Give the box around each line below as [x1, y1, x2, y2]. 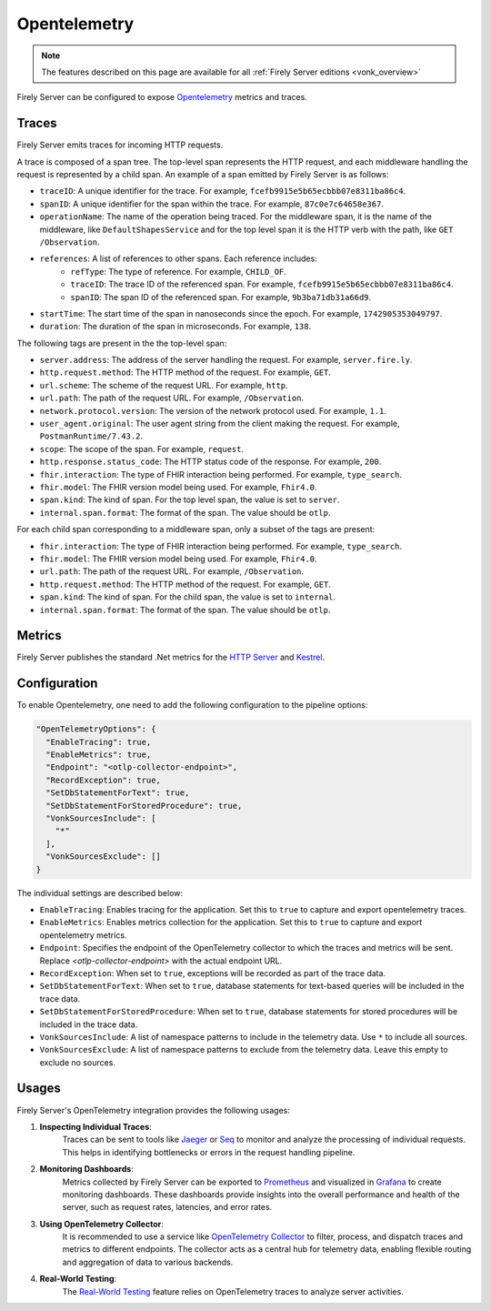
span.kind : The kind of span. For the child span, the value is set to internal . [39, 591, 336, 602]
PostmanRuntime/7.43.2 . [39, 430, 144, 441]
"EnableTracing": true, [45, 737, 152, 747]
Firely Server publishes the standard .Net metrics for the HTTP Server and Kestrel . [16, 651, 326, 663]
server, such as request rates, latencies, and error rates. [62, 1202, 273, 1213]
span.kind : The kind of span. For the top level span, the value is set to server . [39, 494, 340, 505]
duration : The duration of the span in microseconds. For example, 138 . [39, 321, 312, 332]
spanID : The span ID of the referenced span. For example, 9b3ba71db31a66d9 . [70, 291, 372, 302]
